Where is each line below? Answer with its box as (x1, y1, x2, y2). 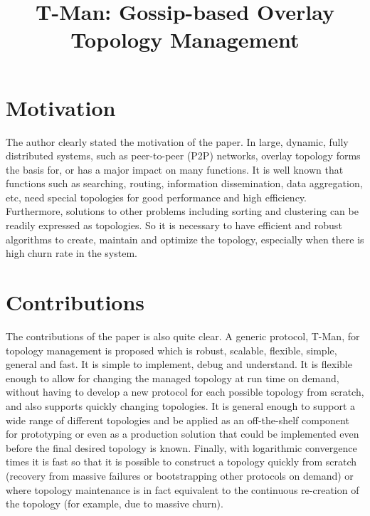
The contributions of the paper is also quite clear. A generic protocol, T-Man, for (6, 328, 360, 343)
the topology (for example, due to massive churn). (6, 496, 223, 511)
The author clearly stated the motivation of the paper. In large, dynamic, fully (6, 134, 349, 149)
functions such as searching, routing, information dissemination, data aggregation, (6, 176, 363, 191)
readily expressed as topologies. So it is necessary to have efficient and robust (6, 218, 342, 233)
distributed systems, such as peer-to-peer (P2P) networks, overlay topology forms (6, 148, 361, 163)
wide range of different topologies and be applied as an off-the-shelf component (6, 412, 349, 427)
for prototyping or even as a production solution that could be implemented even (6, 426, 359, 441)
